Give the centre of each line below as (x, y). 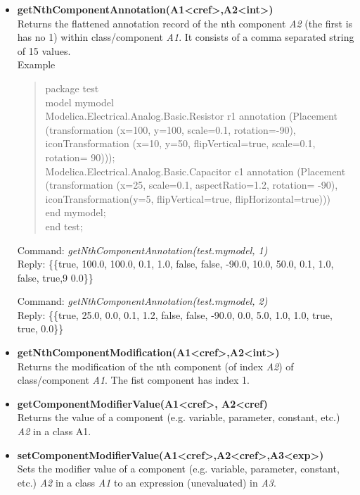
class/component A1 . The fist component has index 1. (133, 380)
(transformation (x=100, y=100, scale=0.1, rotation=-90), (171, 129)
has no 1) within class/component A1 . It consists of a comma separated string (186, 37)
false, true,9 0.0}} (55, 277)
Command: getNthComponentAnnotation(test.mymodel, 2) (142, 301)
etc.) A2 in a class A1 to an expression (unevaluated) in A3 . (147, 482)
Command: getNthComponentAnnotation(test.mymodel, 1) (142, 250)
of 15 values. (44, 50)
